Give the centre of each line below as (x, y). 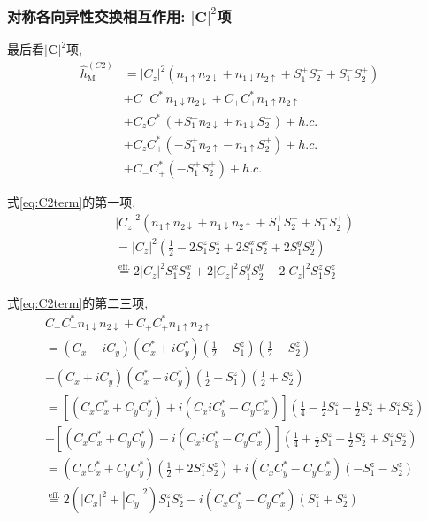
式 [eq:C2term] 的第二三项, (78, 302)
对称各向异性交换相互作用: (96, 15)
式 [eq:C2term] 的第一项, (72, 202)
